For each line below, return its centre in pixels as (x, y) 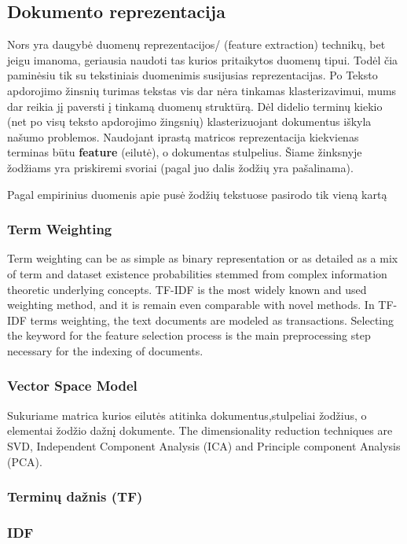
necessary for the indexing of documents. (105, 350)
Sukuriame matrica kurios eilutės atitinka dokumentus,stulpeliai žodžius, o (187, 415)
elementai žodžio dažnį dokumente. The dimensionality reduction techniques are (200, 430)
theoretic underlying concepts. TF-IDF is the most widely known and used (187, 289)
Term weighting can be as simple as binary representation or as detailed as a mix (203, 258)
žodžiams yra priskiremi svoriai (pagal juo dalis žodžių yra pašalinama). (180, 167)
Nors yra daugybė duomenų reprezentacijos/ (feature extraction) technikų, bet (196, 44)
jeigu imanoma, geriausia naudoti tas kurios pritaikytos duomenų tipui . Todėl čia (203, 59)
